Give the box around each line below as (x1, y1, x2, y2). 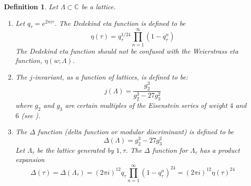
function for (152, 145, 188, 155)
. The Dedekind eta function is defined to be (54, 18, 186, 28)
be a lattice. (81, 1, 116, 11)
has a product (200, 145, 240, 155)
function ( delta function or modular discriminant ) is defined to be (38, 126, 234, 137)
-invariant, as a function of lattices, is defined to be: (32, 71, 188, 82)
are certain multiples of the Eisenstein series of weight (65, 100, 228, 110)
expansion (15, 154, 45, 165)
